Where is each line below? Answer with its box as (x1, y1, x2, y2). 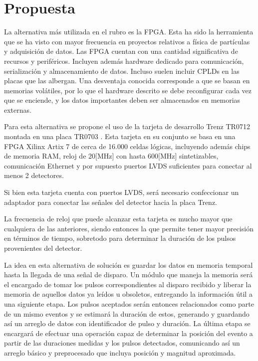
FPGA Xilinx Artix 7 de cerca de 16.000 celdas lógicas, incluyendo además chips (4, 141, 251, 151)
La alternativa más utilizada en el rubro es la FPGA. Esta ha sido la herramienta (4, 26, 254, 37)
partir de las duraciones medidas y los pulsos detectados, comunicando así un (4, 338, 240, 348)
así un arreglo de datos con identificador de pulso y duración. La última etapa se (4, 318, 251, 329)
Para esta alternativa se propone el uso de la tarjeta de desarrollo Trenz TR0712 (4, 121, 250, 132)
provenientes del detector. (4, 243, 82, 253)
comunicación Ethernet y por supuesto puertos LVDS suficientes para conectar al (4, 160, 252, 171)
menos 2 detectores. (4, 170, 64, 180)
